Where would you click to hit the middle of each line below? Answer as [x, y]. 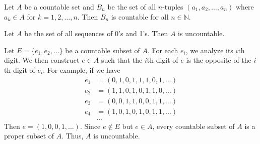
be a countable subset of [103, 50]
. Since [90, 126]
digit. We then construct [42, 60]
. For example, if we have [82, 69]
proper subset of [29, 136]
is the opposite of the [219, 60]
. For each [163, 50]
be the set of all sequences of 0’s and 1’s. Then [96, 33]
